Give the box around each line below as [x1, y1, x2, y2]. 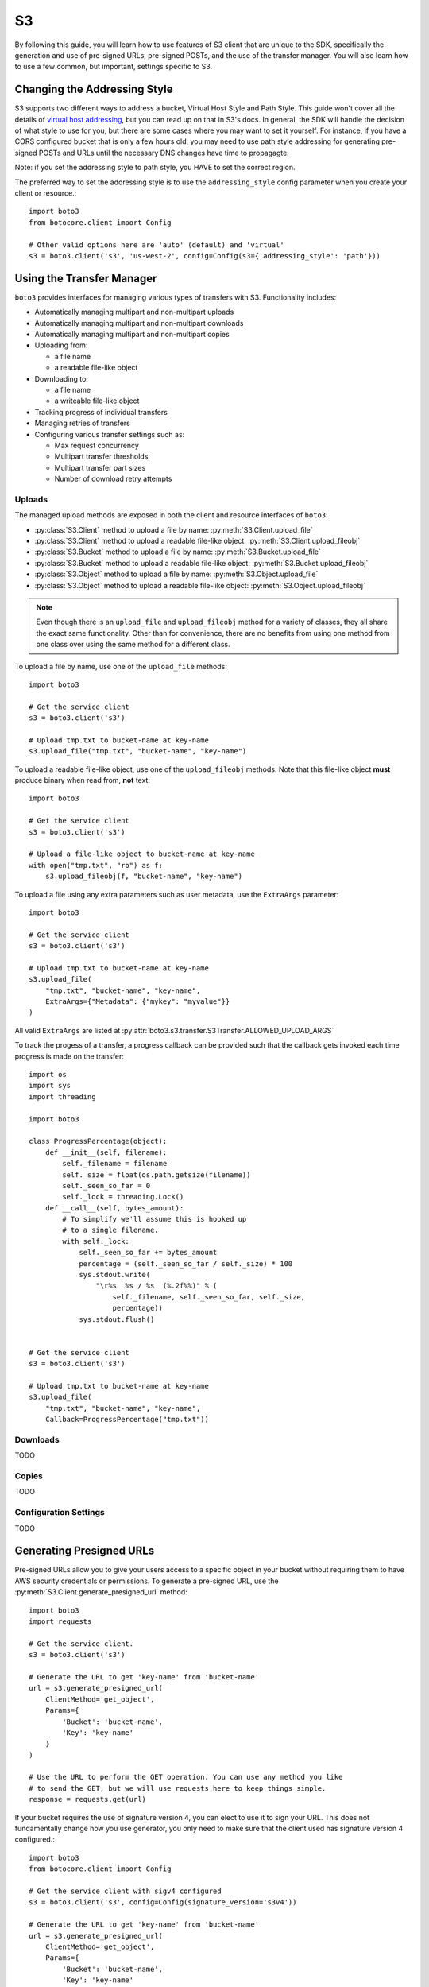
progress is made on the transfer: [14, 1052, 125, 1061]
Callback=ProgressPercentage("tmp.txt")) [44, 1415, 210, 1424]
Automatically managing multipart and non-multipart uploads [34, 307, 234, 317]
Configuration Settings [14, 1507, 105, 1518]
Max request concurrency [54, 440, 139, 450]
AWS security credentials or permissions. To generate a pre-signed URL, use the [14, 1576, 279, 1586]
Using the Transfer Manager [14, 271, 157, 285]
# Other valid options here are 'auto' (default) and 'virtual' [29, 240, 285, 250]
